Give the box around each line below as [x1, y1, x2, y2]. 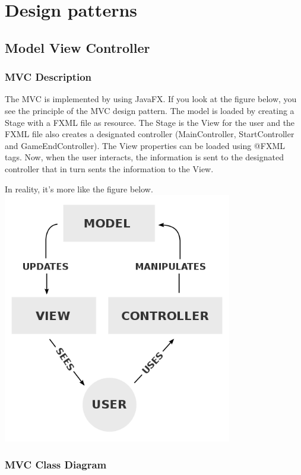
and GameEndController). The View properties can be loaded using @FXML [5, 139, 285, 151]
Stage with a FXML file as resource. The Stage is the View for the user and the [5, 116, 295, 128]
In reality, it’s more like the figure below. [5, 182, 153, 195]
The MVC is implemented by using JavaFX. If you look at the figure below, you [5, 93, 297, 105]
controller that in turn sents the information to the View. [5, 162, 214, 175]
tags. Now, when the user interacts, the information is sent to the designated [5, 151, 284, 163]
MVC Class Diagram [5, 457, 107, 472]
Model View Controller [5, 38, 150, 56]
